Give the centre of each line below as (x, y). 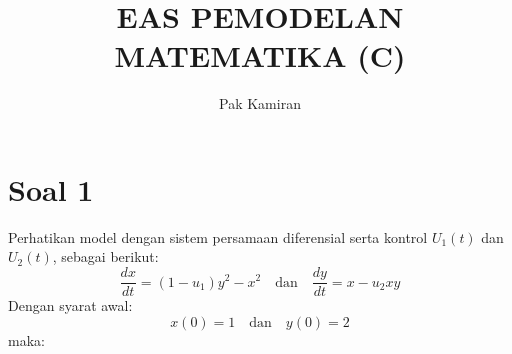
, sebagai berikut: (105, 256)
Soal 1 (51, 188)
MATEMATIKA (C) (260, 55)
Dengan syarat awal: (70, 305)
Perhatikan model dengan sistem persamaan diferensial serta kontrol (218, 236)
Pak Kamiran (260, 103)
